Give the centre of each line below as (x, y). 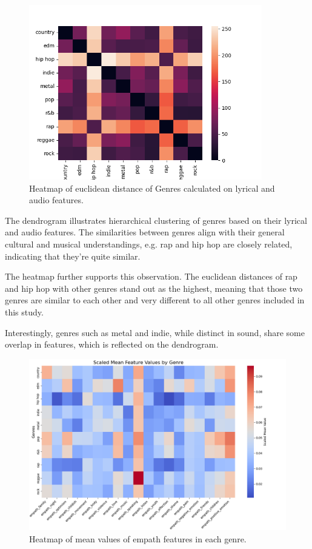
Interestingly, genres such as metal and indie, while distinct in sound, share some (155, 332)
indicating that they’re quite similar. (73, 256)
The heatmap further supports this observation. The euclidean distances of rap (151, 276)
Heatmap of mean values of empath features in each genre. (138, 538)
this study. (24, 312)
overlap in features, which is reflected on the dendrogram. (112, 344)
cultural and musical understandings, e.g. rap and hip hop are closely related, (149, 244)
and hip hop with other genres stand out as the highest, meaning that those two (154, 288)
